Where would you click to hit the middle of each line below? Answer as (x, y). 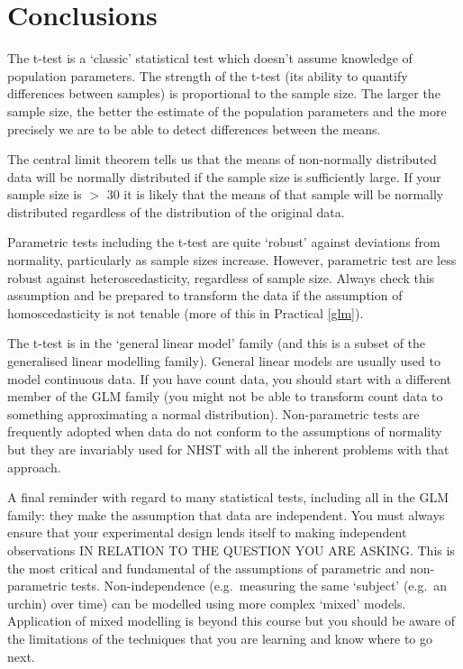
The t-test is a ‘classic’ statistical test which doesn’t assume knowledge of (210, 58)
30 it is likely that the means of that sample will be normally (275, 194)
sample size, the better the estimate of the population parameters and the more (227, 110)
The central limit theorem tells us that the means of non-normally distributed (222, 159)
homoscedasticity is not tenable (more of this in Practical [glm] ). (186, 312)
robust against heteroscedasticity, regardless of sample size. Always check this (221, 277)
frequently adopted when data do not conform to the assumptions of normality (225, 431)
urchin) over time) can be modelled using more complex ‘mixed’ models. (207, 603)
